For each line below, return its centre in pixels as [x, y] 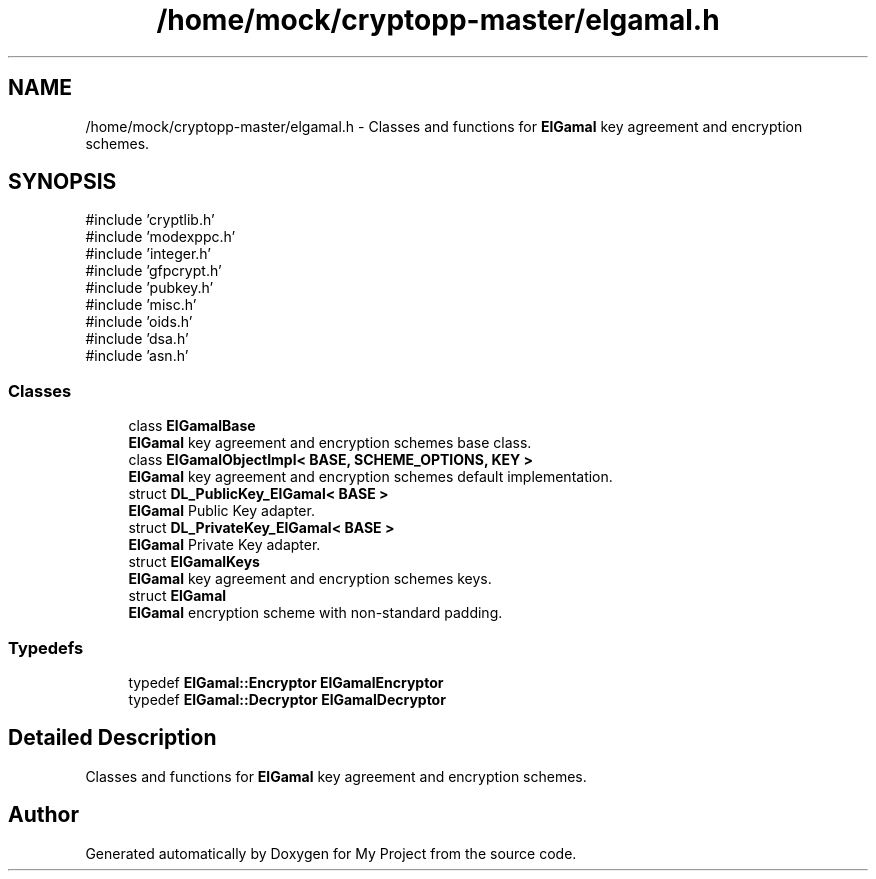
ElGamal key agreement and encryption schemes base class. [330, 443]
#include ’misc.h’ [141, 305]
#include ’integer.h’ [148, 254]
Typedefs [46, 647]
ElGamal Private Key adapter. [224, 545]
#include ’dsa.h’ [137, 339]
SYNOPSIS [62, 182]
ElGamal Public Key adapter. [221, 511]
